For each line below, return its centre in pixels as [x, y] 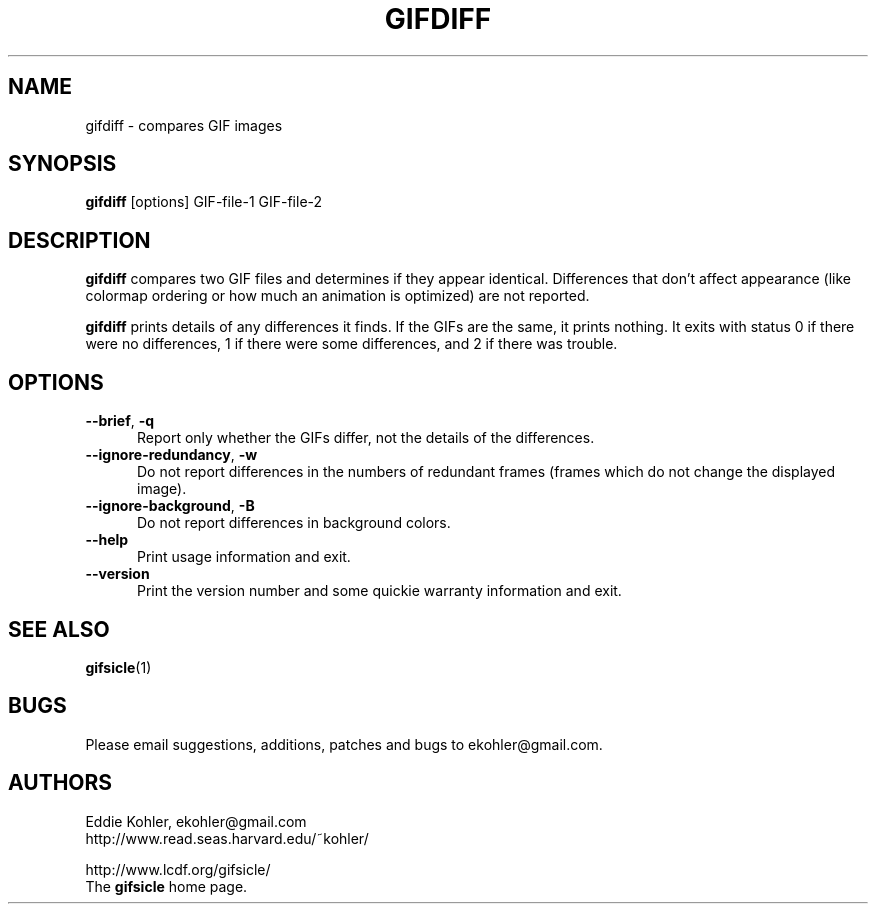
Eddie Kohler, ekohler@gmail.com [196, 821]
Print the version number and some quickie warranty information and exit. [379, 591]
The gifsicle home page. [166, 886]
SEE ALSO [59, 629]
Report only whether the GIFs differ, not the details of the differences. [366, 438]
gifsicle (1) [118, 667]
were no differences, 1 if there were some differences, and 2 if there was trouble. [351, 344]
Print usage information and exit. [244, 557]
